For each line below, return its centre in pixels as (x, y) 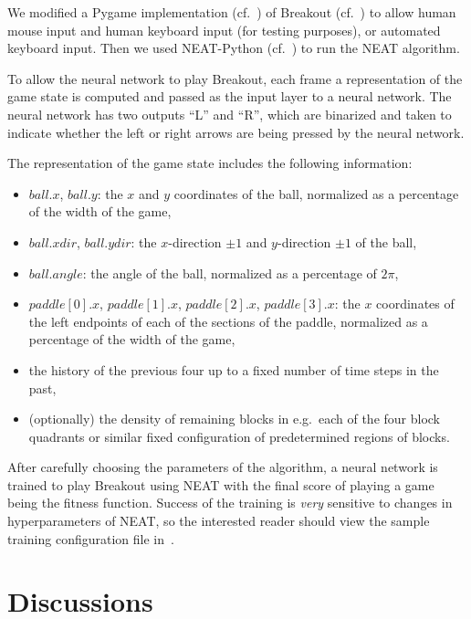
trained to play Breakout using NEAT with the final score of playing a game (221, 484)
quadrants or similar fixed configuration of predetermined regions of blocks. (239, 436)
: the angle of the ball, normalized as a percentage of (230, 273)
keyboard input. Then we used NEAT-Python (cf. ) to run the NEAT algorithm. (234, 48)
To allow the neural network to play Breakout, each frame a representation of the (235, 78)
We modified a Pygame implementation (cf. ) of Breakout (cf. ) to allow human (232, 12)
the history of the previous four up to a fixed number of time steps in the (234, 369)
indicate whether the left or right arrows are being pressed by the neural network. (236, 132)
